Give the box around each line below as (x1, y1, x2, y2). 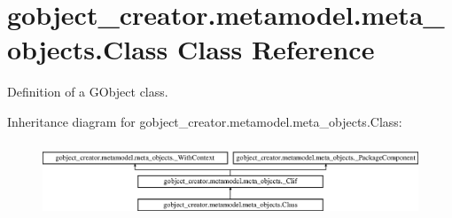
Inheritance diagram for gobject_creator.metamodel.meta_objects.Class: (7, 112, 402, 130)
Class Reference (176, 31, 375, 67)
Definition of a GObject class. (7, 82, 168, 101)
